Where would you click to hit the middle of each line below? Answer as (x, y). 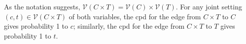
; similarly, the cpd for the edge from (129, 26)
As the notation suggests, (42, 6)
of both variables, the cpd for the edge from (135, 16)
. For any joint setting (209, 6)
